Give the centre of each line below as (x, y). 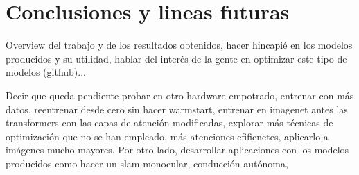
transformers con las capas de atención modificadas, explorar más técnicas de (169, 123)
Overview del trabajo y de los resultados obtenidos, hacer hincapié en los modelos (179, 45)
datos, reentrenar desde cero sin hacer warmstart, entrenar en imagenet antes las (177, 109)
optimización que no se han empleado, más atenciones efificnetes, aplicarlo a (167, 136)
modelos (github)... (46, 72)
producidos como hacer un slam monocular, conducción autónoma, (147, 163)
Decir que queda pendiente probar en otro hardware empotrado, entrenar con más (180, 95)
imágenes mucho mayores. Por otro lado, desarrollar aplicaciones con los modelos (177, 150)
